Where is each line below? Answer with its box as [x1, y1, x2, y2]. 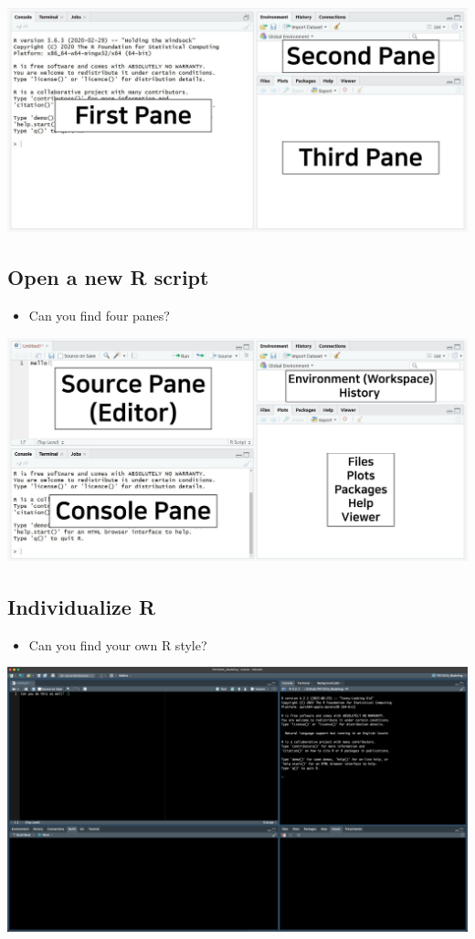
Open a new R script [7, 263, 209, 291]
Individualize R [7, 593, 156, 621]
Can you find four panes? [28, 305, 170, 324]
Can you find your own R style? [28, 635, 207, 654]
